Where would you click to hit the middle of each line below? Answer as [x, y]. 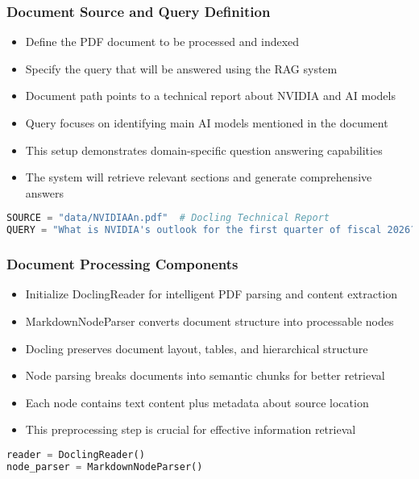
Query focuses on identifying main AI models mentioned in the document [207, 123]
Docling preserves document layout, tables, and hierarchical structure [197, 348]
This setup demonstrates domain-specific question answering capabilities [204, 150]
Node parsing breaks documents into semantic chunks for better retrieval [205, 375]
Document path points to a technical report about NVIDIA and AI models [210, 96]
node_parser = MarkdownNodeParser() [105, 467]
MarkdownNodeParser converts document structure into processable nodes [209, 321]
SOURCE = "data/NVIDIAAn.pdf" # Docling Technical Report [168, 218]
